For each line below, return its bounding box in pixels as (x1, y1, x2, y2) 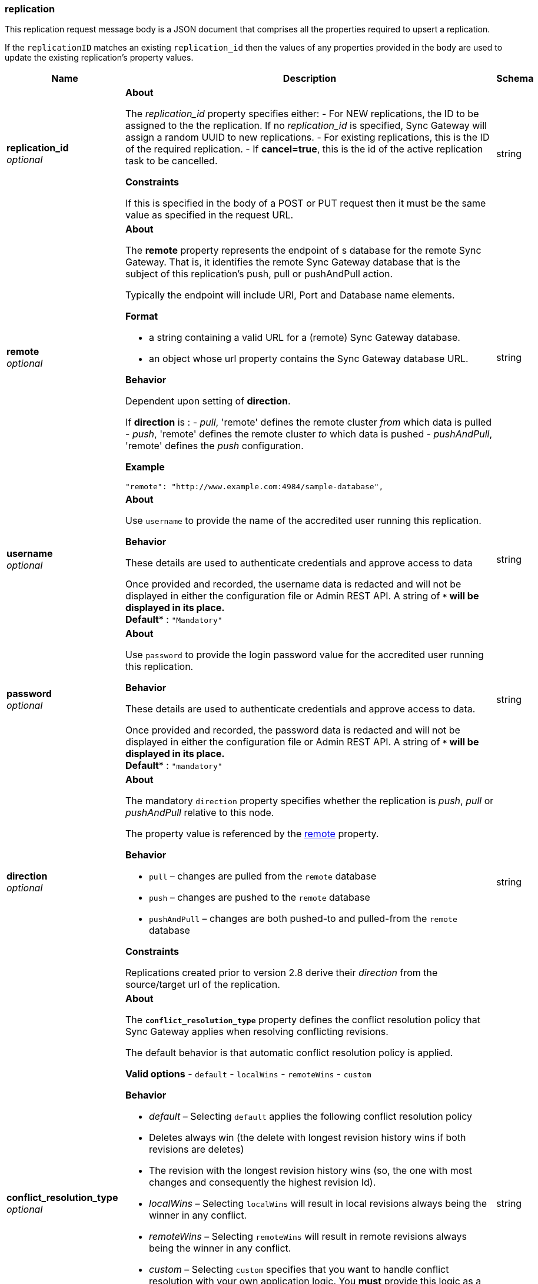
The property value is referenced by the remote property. (125, 828, 379, 840)
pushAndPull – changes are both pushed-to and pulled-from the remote (149, 913, 457, 925)
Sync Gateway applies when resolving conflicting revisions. (125, 1026, 388, 1038)
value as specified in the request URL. (125, 209, 294, 221)
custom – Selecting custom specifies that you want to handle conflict (149, 1263, 449, 1276)
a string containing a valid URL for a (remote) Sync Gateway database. (149, 331, 460, 344)
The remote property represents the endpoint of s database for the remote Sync (125, 244, 481, 257)
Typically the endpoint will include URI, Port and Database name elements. (125, 289, 455, 301)
